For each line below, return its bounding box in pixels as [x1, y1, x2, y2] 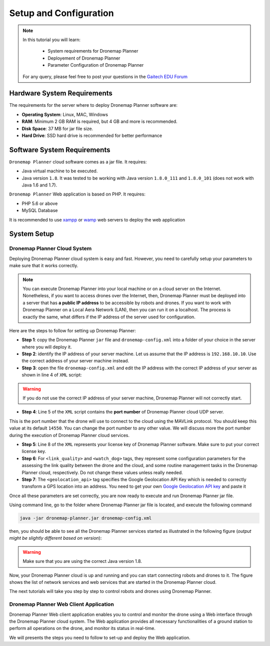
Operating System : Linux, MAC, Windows [21, 111, 108, 117]
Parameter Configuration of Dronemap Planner [47, 62, 144, 68]
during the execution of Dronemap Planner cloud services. [9, 432, 130, 438]
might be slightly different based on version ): [9, 535, 102, 541]
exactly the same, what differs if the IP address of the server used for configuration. [22, 314, 196, 320]
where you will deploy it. [21, 344, 72, 350]
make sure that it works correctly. [9, 263, 78, 269]
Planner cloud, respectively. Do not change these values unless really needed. [21, 469, 183, 476]
